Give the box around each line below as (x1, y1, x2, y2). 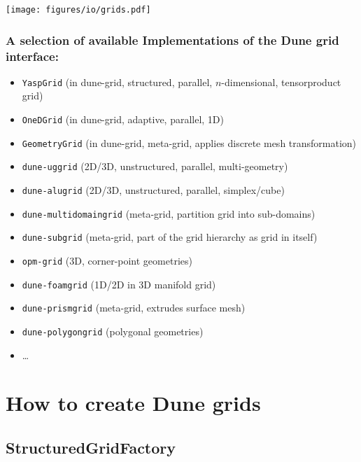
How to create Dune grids (6, 388, 261, 417)
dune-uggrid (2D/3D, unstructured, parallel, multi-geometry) (22, 159, 288, 174)
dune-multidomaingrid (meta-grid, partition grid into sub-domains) (22, 206, 316, 220)
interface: (6, 47, 59, 64)
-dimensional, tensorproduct (221, 74, 341, 89)
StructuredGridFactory (6, 436, 176, 458)
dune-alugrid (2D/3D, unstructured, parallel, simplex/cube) (22, 183, 285, 197)
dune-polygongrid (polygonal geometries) (22, 323, 204, 338)
